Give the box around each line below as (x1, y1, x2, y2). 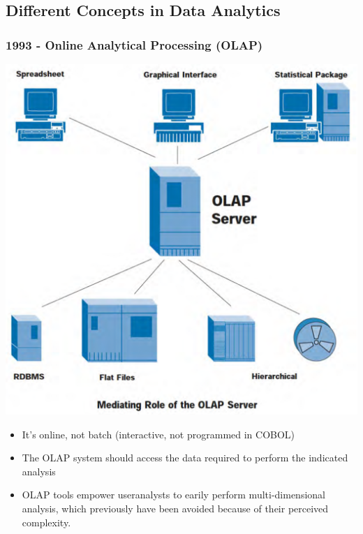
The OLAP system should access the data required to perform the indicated (22, 450, 348, 465)
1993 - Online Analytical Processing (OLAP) (6, 36, 263, 53)
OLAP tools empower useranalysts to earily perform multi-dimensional (22, 487, 325, 502)
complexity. (22, 514, 71, 529)
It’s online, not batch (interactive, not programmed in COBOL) (22, 427, 295, 441)
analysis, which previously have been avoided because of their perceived (22, 501, 329, 515)
